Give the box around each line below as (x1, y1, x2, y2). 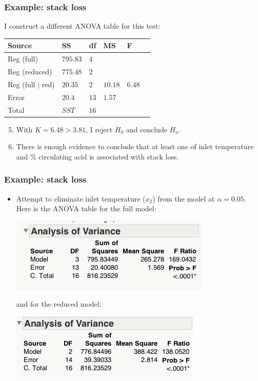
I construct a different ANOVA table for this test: (4, 21, 161, 31)
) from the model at (152, 193, 215, 204)
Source (8, 40, 32, 51)
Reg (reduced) (8, 66, 52, 76)
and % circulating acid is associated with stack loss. (16, 151, 179, 162)
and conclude (126, 124, 167, 134)
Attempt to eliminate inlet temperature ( (16, 193, 146, 204)
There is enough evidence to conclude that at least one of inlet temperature (16, 141, 254, 152)
